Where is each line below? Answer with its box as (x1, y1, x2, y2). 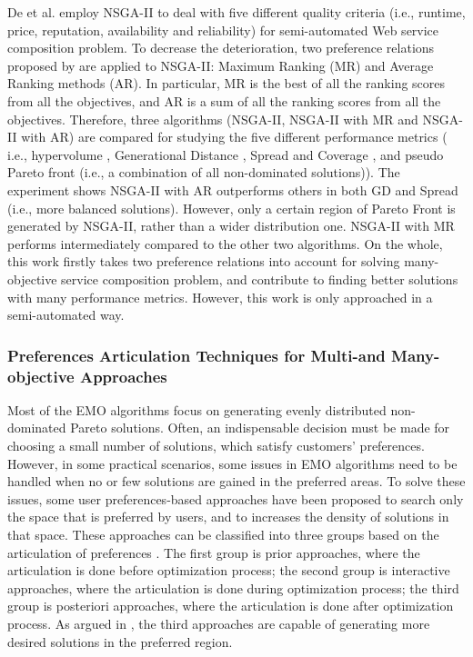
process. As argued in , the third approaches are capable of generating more (7, 613, 430, 632)
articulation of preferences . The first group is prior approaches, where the (7, 543, 420, 562)
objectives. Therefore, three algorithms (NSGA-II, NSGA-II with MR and (7, 109, 418, 128)
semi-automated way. (7, 305, 125, 324)
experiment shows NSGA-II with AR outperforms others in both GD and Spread (7, 180, 458, 199)
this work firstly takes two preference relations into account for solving (7, 252, 400, 271)
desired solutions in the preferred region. (7, 632, 233, 651)
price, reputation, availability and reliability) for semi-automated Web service (7, 20, 439, 39)
